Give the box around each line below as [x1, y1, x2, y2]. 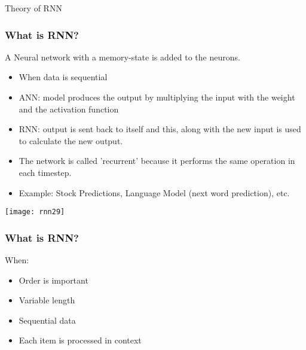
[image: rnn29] [5, 208, 65, 217]
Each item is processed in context [19, 334, 142, 346]
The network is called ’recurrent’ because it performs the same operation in [19, 154, 295, 167]
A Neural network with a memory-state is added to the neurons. [5, 50, 240, 63]
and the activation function [19, 102, 119, 115]
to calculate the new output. [19, 134, 123, 147]
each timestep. [19, 166, 72, 178]
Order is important [19, 273, 88, 286]
